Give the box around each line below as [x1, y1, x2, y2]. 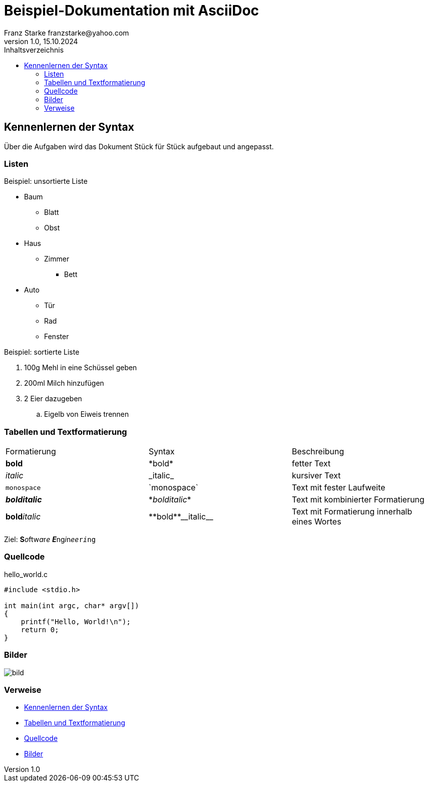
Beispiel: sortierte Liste [4, 348, 80, 357]
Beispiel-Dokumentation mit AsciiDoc [4, 2, 259, 19]
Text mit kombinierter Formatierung [291, 494, 424, 505]
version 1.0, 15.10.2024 [4, 37, 78, 46]
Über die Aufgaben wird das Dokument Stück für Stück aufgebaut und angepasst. [4, 142, 274, 151]
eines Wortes [291, 516, 341, 527]
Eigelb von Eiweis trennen [44, 410, 129, 419]
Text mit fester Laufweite [291, 482, 385, 493]
